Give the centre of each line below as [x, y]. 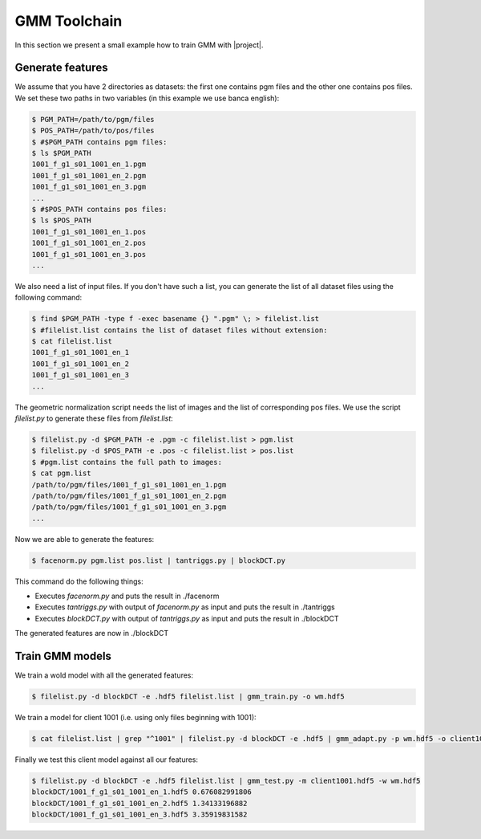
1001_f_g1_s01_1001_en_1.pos [89, 232]
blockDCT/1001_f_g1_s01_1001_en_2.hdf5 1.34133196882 [139, 803]
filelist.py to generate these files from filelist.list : [94, 418]
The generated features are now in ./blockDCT [92, 633]
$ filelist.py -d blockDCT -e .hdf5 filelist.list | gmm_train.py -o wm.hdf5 [188, 697]
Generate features [61, 68]
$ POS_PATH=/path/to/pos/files [93, 131]
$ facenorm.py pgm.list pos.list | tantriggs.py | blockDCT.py [159, 560]
